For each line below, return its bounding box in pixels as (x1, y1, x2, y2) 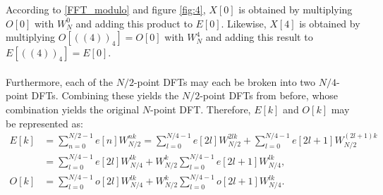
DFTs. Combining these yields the (31, 88, 179, 103)
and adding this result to (205, 30, 313, 44)
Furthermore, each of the (6, 74, 113, 89)
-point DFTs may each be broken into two (133, 74, 316, 89)
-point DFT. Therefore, (150, 101, 251, 116)
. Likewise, (221, 15, 267, 30)
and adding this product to (75, 15, 193, 30)
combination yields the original (6, 101, 140, 116)
